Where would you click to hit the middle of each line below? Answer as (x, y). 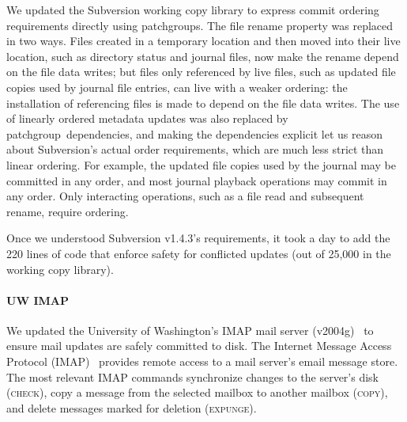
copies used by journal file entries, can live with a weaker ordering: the (177, 87)
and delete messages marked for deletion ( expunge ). (132, 407)
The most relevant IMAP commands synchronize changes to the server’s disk (192, 376)
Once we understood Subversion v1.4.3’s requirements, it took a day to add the (198, 238)
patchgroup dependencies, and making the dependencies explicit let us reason (195, 133)
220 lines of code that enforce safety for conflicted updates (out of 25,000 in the (199, 253)
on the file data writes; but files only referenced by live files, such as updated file (201, 72)
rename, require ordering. (68, 211)
